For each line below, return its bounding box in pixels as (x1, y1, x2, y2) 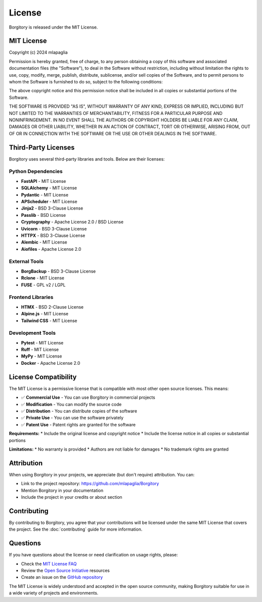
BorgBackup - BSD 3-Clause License (21, 268, 96, 274)
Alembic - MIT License (21, 239, 67, 245)
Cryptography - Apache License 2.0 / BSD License (21, 219, 124, 225)
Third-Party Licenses (9, 143, 75, 151)
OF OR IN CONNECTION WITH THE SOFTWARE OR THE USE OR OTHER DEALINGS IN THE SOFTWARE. (9, 130, 217, 136)
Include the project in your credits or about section (21, 494, 122, 500)
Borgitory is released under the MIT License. (9, 24, 98, 30)
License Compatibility (9, 373, 77, 381)
